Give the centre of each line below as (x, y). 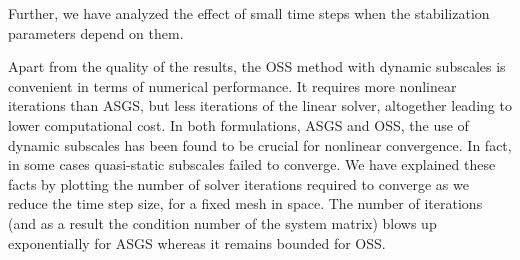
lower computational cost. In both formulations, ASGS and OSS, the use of (238, 124)
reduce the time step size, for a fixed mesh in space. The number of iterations (245, 203)
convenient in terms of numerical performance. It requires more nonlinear (232, 85)
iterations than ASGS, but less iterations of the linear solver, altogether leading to (260, 105)
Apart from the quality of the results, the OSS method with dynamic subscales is (257, 66)
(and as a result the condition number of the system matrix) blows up (222, 222)
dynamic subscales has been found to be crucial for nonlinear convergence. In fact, (260, 144)
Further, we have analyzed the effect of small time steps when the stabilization (249, 13)
